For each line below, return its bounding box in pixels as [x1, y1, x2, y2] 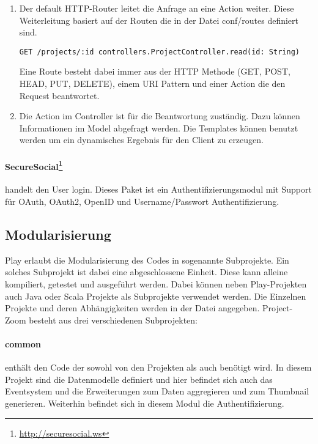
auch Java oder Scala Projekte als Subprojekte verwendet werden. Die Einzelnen [5, 289, 306, 302]
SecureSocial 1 [5, 158, 63, 172]
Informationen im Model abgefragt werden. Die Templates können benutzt [19, 121, 298, 134]
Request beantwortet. [19, 89, 100, 102]
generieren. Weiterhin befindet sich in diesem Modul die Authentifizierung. [5, 396, 284, 409]
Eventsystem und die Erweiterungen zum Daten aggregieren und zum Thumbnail [5, 385, 309, 398]
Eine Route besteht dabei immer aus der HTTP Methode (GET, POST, [19, 65, 290, 78]
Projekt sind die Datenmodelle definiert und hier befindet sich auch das [5, 372, 273, 385]
